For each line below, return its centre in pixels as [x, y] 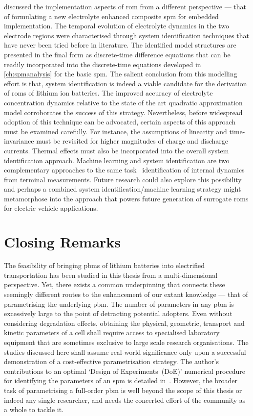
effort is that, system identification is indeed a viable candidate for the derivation [126, 83]
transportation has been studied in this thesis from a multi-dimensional [111, 275]
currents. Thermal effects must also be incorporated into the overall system [116, 150]
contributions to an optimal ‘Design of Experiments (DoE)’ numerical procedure [125, 371]
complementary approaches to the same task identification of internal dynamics [124, 170]
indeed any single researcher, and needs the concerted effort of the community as [125, 400]
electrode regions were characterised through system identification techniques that [126, 35]
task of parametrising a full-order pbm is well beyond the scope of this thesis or [123, 390]
